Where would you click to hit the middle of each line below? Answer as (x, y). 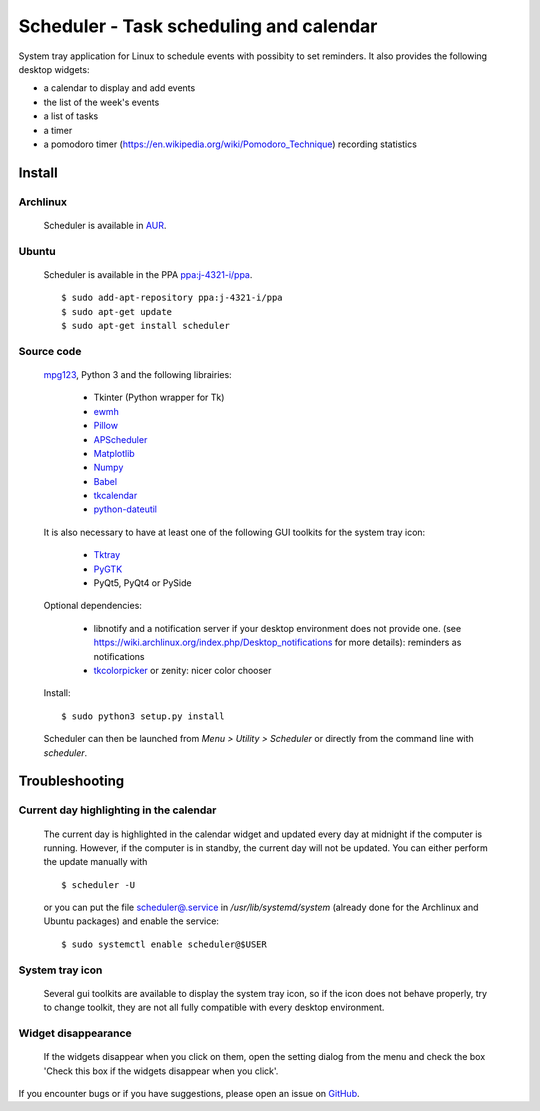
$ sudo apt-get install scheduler (145, 325)
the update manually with (95, 862)
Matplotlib (114, 453)
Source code (50, 351)
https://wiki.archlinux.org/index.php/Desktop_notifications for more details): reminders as (277, 642)
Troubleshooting (71, 781)
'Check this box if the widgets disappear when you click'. (161, 1071)
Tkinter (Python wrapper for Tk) (159, 397)
